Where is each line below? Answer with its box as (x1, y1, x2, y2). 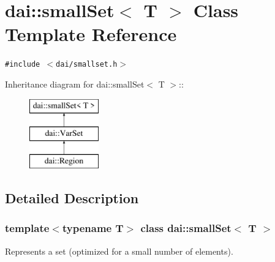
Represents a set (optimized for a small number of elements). (5, 244, 233, 257)
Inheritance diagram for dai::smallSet (5, 77, 145, 90)
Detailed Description (5, 188, 139, 207)
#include (5, 60, 40, 69)
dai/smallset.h (56, 60, 118, 69)
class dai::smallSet (140, 220, 232, 236)
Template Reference (5, 21, 177, 47)
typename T (62, 220, 124, 236)
